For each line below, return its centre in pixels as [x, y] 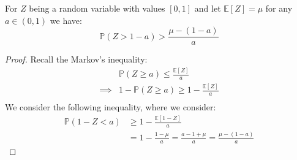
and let [208, 8]
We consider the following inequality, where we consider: [111, 107]
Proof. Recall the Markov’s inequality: [76, 59]
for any [279, 8]
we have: [66, 20]
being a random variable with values [97, 8]
